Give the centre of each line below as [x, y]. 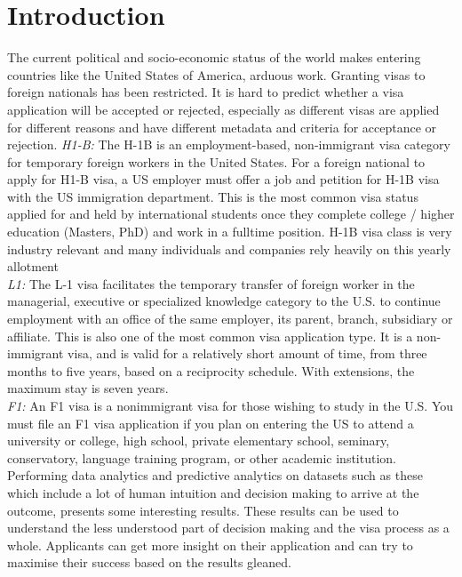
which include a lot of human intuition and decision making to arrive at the [213, 492]
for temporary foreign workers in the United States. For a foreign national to [216, 161]
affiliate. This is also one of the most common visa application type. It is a [210, 336]
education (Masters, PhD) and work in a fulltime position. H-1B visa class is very [230, 232]
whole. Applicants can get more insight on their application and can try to [210, 545]
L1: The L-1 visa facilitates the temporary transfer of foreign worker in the [211, 283]
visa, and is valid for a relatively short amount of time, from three [247, 353]
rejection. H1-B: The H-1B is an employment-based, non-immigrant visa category [229, 144]
